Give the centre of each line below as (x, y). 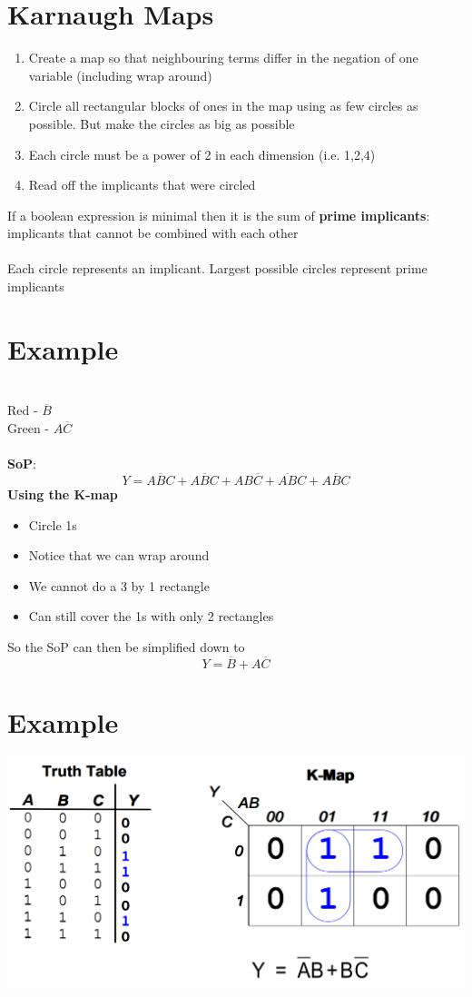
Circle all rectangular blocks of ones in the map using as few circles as (223, 106)
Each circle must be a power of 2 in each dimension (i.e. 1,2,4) (202, 154)
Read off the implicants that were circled (142, 185)
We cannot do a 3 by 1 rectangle (119, 585)
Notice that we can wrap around (119, 555)
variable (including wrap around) (120, 75)
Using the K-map (63, 494)
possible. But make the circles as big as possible (162, 123)
